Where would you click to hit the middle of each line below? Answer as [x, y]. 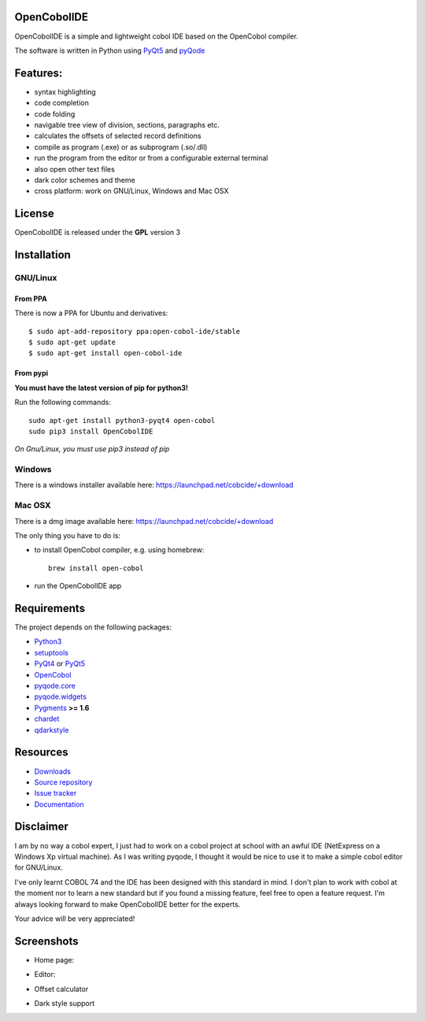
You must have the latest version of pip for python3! [102, 388]
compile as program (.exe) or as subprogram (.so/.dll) [121, 147]
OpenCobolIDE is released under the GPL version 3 [98, 232]
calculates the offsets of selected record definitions [118, 136]
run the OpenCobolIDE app [78, 586]
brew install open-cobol [96, 568]
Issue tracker [55, 793]
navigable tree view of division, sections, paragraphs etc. [127, 124]
